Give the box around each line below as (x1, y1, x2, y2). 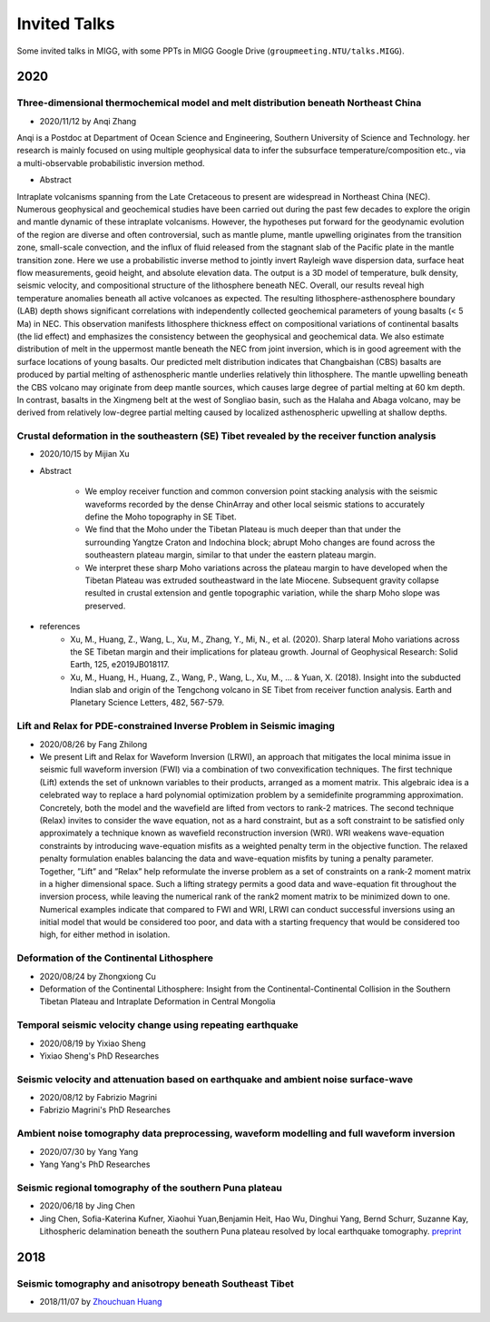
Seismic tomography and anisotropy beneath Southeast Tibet (16, 1277, 294, 1289)
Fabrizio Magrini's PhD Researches (39, 1104, 171, 1116)
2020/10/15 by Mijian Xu (39, 449, 131, 459)
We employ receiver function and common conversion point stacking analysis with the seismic (84, 486, 438, 497)
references (39, 621, 81, 632)
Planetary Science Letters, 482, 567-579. (70, 697, 225, 708)
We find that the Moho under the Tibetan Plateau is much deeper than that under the (84, 524, 401, 535)
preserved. (84, 600, 126, 611)
